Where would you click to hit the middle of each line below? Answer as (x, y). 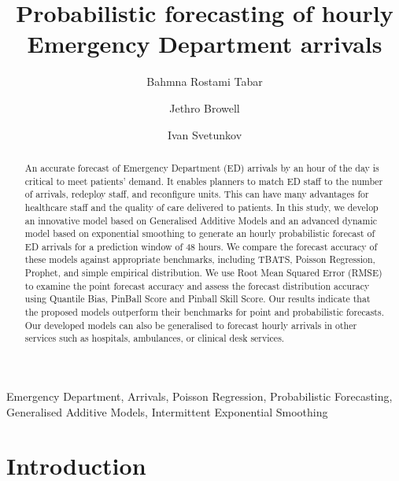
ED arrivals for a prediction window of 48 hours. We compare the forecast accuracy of (201, 246)
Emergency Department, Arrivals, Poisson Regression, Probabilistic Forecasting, (199, 396)
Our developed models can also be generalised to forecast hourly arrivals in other (191, 325)
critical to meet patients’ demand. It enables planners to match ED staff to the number (204, 181)
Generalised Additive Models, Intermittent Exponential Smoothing (167, 411)
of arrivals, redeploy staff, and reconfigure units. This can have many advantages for (197, 194)
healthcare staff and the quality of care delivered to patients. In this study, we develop (201, 207)
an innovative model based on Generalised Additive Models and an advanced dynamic (201, 220)
